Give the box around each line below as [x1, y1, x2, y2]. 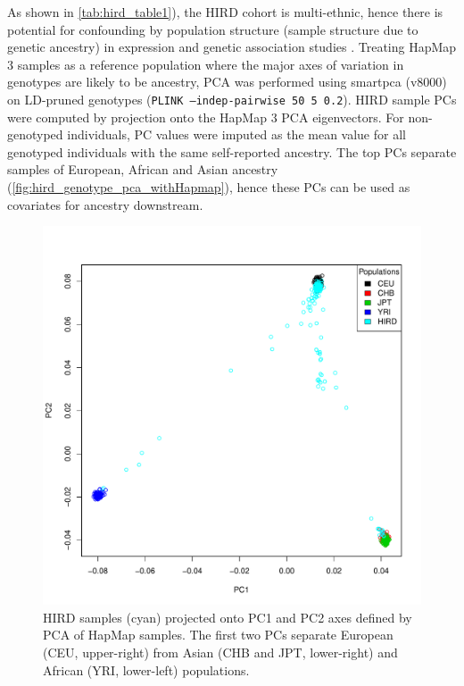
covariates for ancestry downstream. [7, 195, 203, 213]
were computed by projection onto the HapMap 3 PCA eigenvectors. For [7, 107, 404, 126]
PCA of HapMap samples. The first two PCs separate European [43, 625, 394, 644]
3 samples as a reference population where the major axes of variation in [7, 54, 404, 73]
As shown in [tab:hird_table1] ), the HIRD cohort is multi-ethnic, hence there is [7, 3, 443, 21]
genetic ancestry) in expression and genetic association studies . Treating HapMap [7, 38, 457, 56]
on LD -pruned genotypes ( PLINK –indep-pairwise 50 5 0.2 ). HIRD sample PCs [7, 89, 457, 108]
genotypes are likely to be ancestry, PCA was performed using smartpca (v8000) [7, 72, 447, 91]
